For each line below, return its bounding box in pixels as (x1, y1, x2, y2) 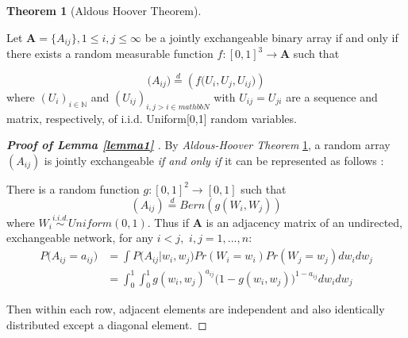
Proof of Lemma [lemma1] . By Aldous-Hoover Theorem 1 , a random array (6, 136, 391, 153)
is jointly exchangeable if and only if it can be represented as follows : (44, 152, 384, 168)
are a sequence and (286, 88, 378, 105)
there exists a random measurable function (6, 45, 214, 62)
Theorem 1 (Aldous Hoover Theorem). (6, 2, 202, 18)
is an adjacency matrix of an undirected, (206, 213, 402, 230)
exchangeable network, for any (6, 229, 154, 246)
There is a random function (6, 180, 140, 197)
